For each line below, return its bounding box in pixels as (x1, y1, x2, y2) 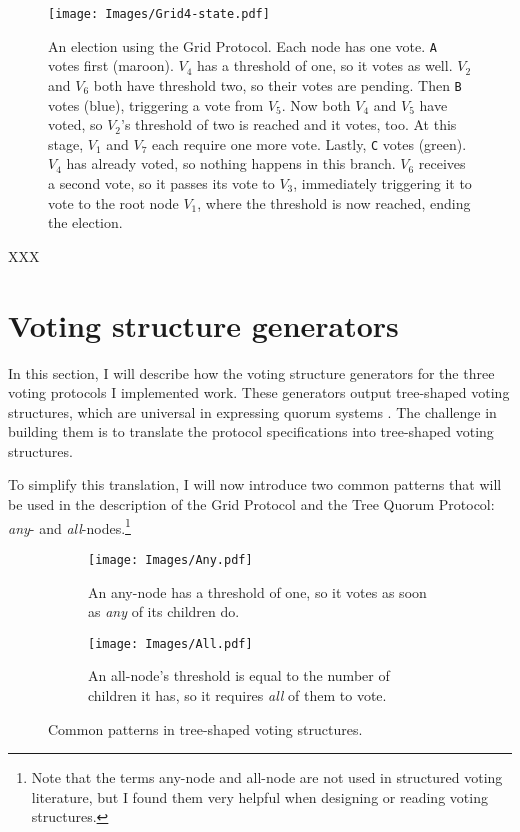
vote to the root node (48, 192, 179, 213)
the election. (48, 212, 123, 233)
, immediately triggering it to (293, 173, 472, 193)
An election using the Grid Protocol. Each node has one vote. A (48, 35, 438, 56)
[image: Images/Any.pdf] (88, 552, 253, 567)
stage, (48, 133, 84, 154)
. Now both (281, 94, 351, 115)
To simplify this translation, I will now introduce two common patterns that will (8, 474, 502, 495)
